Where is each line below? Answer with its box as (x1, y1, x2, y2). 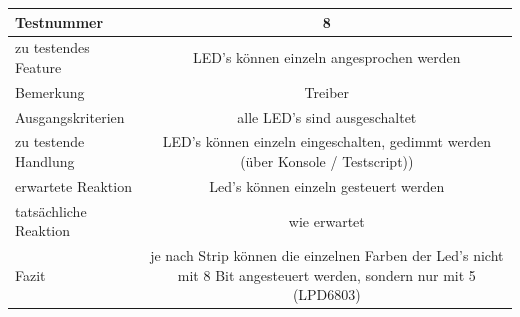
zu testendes (15, 37, 90, 58)
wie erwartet (288, 210, 365, 231)
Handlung (15, 151, 75, 172)
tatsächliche (15, 200, 87, 221)
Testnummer (15, 11, 104, 32)
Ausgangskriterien (15, 106, 125, 127)
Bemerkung (15, 81, 85, 102)
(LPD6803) (292, 284, 361, 305)
